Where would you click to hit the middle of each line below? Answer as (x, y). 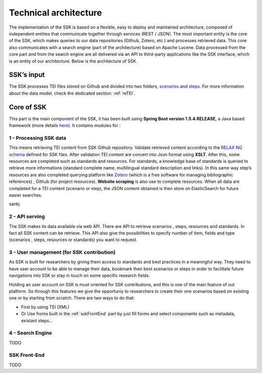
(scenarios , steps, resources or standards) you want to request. (73, 240)
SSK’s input (27, 75)
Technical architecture (56, 13)
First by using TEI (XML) (45, 307)
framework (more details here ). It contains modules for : (65, 126)
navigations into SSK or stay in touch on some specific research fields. (80, 276)
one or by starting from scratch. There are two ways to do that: (72, 298)
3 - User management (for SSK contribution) (62, 252)
